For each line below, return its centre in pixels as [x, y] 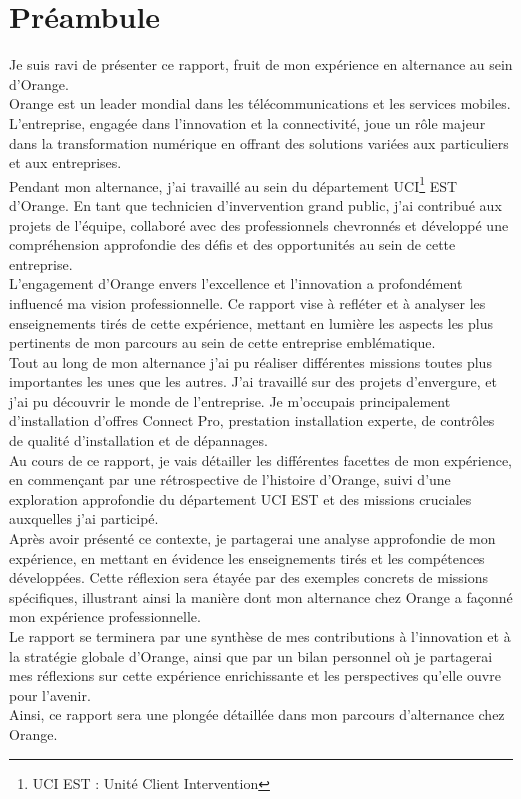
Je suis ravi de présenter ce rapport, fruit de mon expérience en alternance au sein [261, 64]
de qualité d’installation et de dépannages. [138, 440]
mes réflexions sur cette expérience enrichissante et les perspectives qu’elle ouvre [255, 675]
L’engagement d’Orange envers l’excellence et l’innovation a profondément [236, 283]
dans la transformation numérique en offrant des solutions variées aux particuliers [259, 142]
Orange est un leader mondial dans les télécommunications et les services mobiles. [260, 103]
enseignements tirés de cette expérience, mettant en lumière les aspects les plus [251, 322]
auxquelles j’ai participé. [84, 518]
